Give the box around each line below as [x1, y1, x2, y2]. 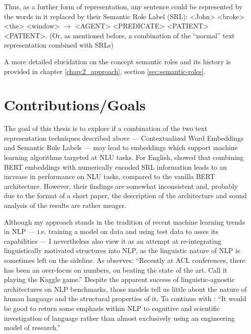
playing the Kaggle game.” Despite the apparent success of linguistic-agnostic [4, 274, 235, 284]
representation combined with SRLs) [4, 40, 114, 50]
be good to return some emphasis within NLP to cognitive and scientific [4, 303, 220, 313]
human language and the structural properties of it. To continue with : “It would [4, 293, 247, 304]
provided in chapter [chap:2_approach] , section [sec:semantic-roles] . [4, 66, 206, 76]
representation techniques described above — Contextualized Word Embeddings [4, 132, 244, 143]
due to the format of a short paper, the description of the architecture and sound [4, 190, 247, 201]
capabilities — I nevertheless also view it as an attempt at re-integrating [4, 235, 222, 246]
